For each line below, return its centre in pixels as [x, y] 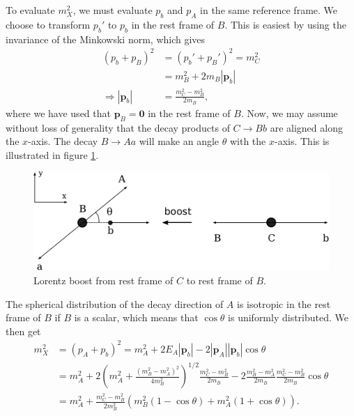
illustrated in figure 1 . [52, 154]
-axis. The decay [63, 141]
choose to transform [48, 24]
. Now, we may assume [289, 113]
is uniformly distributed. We [288, 317]
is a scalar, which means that [136, 317]
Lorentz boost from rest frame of [103, 280]
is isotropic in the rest [284, 303]
